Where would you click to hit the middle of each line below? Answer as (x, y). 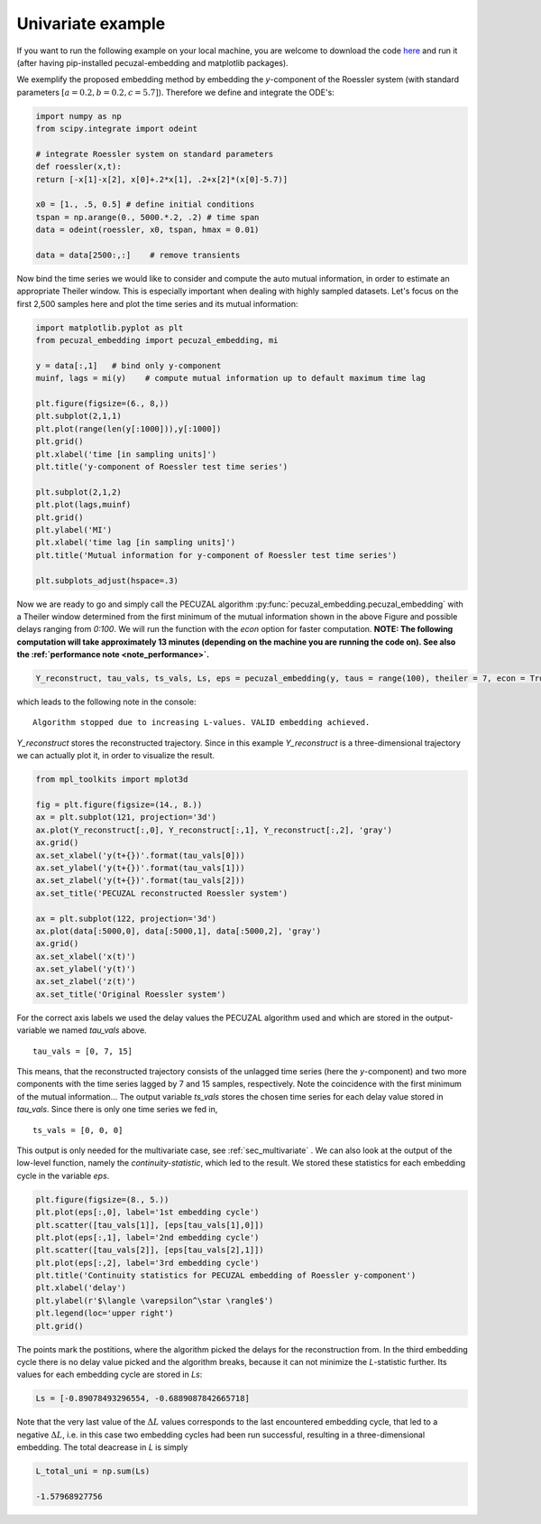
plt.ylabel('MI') (74, 530)
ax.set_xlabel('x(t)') (86, 956)
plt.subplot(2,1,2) (78, 492)
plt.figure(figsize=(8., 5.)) (102, 1199)
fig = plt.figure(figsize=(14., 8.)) (119, 805)
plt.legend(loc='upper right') (105, 1313)
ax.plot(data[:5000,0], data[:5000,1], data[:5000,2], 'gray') (179, 931)
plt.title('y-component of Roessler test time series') (162, 467)
